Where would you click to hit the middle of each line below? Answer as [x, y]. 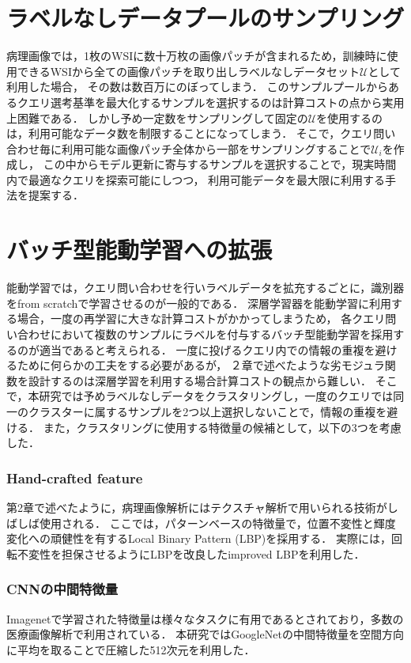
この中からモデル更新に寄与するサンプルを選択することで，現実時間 [220, 164]
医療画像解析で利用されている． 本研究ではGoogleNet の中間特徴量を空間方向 [205, 634]
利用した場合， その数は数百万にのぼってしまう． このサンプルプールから [198, 87]
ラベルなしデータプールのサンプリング [205, 18]
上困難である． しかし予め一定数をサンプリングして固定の [157, 117]
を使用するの [350, 117]
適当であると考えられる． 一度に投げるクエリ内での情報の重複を [207, 349]
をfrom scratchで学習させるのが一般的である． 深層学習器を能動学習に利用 [199, 303]
